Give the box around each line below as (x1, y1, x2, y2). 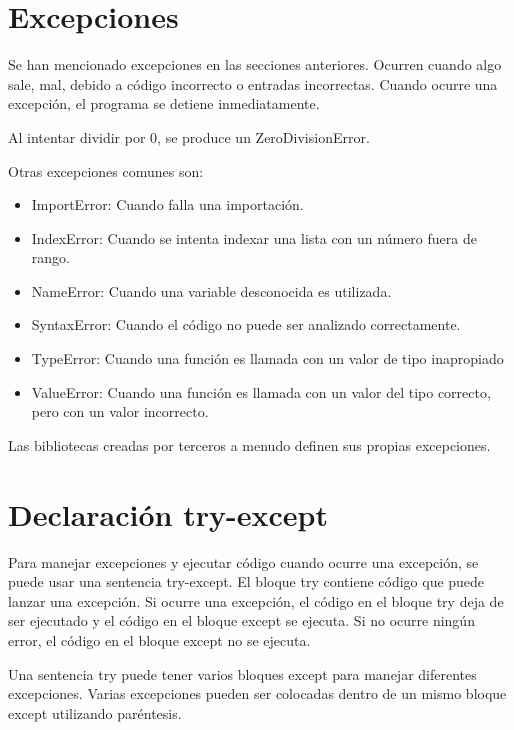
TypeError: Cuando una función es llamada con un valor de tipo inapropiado (31, 348, 504, 369)
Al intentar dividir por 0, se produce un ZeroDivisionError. (8, 126, 370, 147)
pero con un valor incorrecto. (31, 401, 209, 422)
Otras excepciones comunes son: (8, 160, 204, 181)
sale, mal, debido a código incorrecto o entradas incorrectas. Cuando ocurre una (8, 73, 498, 94)
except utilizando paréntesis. (8, 702, 182, 723)
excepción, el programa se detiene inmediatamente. (8, 93, 320, 114)
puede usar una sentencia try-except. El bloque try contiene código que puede (8, 571, 485, 592)
